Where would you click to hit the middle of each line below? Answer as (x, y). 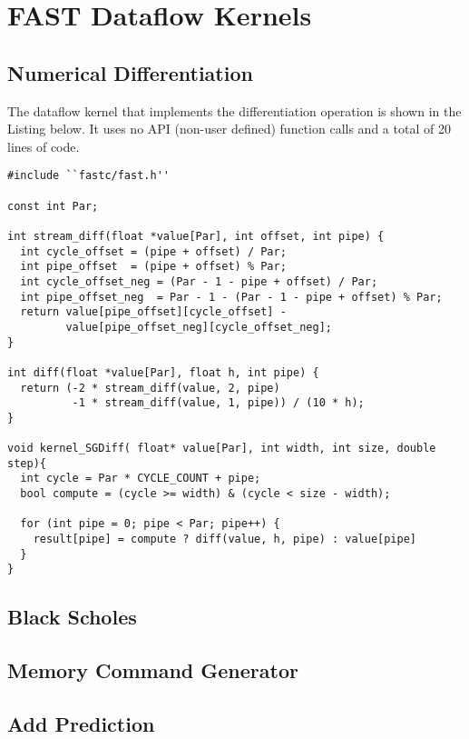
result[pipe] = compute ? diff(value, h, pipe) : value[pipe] (225, 539)
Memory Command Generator (153, 670)
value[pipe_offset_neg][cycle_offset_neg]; (199, 327)
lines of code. (44, 146)
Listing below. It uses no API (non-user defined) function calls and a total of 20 (229, 129)
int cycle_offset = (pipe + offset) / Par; (153, 251)
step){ (27, 463)
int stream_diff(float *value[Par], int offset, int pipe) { (196, 236)
